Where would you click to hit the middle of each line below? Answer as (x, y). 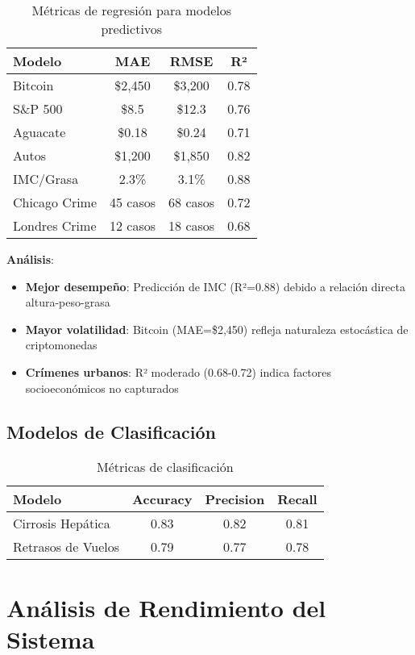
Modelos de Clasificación (111, 431)
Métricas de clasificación (165, 467)
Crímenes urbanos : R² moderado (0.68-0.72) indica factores (178, 371)
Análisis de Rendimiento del (166, 607)
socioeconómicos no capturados (102, 388)
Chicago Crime (55, 202)
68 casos (192, 202)
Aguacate (39, 132)
